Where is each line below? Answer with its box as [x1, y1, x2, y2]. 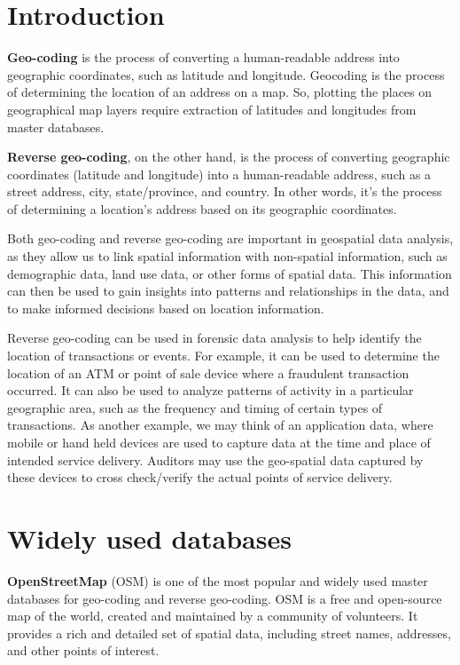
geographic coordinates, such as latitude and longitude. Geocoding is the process [7, 65, 445, 83]
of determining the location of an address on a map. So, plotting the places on [7, 83, 433, 101]
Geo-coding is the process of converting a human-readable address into [7, 48, 400, 67]
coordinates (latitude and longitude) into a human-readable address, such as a [7, 164, 432, 183]
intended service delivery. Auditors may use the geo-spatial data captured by [7, 450, 424, 469]
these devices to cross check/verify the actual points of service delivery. [7, 468, 393, 487]
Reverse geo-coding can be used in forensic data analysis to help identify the [7, 329, 422, 347]
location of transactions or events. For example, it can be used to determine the [7, 346, 440, 365]
